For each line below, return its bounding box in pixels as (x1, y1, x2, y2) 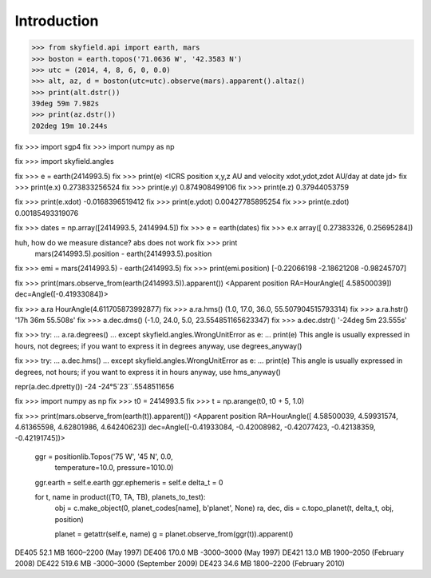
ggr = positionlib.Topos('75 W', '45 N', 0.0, (34, 452, 173, 461)
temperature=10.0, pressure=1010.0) (54, 463, 174, 472)
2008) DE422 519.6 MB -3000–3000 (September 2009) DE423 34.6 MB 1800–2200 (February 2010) (14, 558, 345, 568)
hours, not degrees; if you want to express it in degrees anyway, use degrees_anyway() (14, 341, 302, 351)
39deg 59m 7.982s (31, 99, 100, 108)
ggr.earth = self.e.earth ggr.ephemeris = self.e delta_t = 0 (34, 477, 223, 487)
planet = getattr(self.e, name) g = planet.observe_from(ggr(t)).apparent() (54, 529, 294, 539)
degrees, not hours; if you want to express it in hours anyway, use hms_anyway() (14, 367, 281, 377)
